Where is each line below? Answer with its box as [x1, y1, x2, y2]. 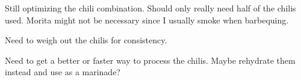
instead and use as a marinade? [5, 66, 120, 78]
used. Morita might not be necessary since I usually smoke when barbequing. [5, 13, 289, 26]
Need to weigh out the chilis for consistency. [5, 34, 167, 46]
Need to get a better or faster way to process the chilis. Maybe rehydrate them [5, 54, 296, 66]
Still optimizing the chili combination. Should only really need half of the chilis [5, 2, 296, 14]
